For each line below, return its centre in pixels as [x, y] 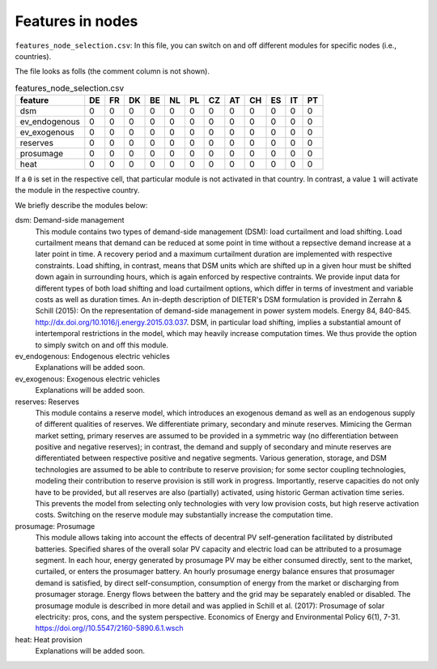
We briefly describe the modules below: [81, 205]
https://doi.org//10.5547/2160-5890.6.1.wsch [109, 629]
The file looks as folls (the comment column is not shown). [112, 71]
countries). [33, 56]
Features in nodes [76, 21]
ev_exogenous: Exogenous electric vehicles [88, 379]
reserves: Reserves [47, 402]
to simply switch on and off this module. [102, 345]
